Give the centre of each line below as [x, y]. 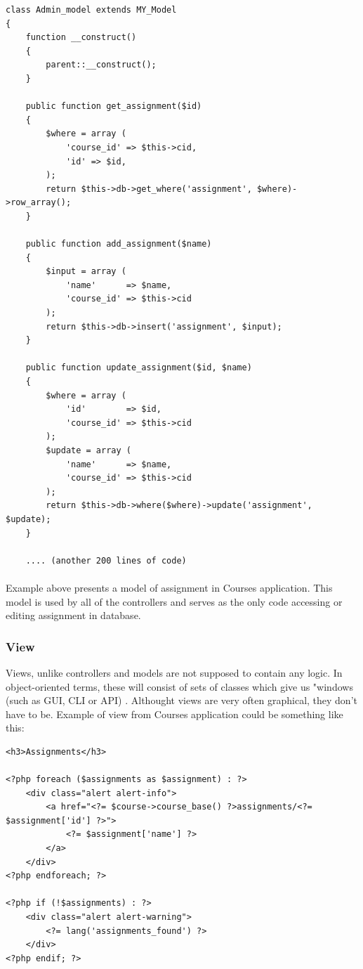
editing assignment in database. [73, 615]
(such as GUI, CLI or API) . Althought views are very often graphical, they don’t [181, 700]
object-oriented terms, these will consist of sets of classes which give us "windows [179, 686]
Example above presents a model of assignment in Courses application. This [169, 587]
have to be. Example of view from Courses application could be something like [174, 714]
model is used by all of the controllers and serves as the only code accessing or [174, 601]
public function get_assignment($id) [114, 106]
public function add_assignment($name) [119, 244]
